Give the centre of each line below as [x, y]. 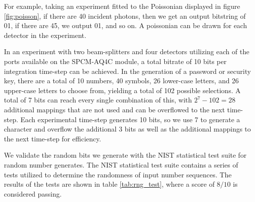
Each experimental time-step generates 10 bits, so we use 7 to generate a [130, 119]
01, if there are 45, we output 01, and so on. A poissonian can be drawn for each [126, 25]
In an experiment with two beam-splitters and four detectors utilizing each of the [127, 51]
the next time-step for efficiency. [53, 138]
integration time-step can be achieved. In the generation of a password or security [127, 71]
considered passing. [33, 193]
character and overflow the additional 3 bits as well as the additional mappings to [127, 129]
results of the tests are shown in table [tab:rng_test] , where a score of [109, 184]
